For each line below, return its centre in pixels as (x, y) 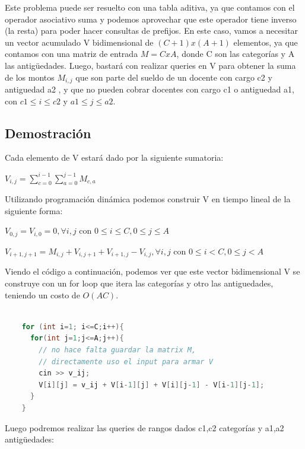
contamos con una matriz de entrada (72, 54)
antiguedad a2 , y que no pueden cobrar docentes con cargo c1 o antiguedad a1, (150, 89)
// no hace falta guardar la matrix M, (117, 350)
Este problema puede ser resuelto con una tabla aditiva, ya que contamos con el (150, 7)
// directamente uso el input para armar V (126, 362)
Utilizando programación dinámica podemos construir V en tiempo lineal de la (148, 199)
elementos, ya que (266, 42)
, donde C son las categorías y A (236, 54)
